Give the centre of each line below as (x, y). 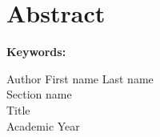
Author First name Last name (80, 78)
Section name (39, 94)
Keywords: (36, 52)
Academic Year (43, 125)
